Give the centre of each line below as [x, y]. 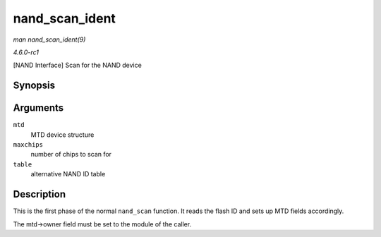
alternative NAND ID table [68, 174]
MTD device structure [62, 135]
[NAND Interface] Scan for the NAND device [78, 65]
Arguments [38, 108]
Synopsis [34, 86]
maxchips [28, 145]
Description [40, 194]
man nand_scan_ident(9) [49, 39]
